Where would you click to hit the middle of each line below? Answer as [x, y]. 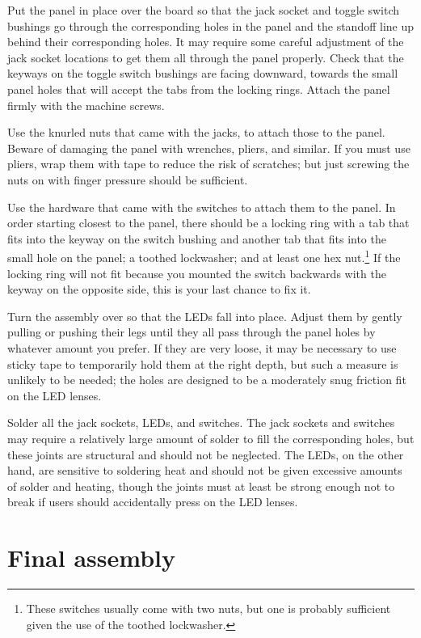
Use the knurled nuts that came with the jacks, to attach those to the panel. [196, 132]
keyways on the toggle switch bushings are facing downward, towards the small [203, 73]
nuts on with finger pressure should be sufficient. [128, 179]
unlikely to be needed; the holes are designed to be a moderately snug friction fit [207, 380]
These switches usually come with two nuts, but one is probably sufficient [208, 608]
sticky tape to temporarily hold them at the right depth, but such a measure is [203, 363]
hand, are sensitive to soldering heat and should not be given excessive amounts [205, 470]
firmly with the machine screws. [86, 105]
